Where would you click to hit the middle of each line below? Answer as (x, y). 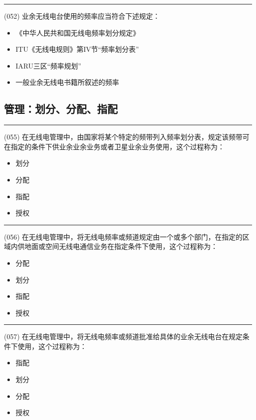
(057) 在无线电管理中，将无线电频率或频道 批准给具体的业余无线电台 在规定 (123, 336)
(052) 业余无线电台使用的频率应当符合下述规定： (82, 16)
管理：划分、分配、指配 (61, 109)
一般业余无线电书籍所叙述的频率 (67, 82)
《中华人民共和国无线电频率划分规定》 (78, 32)
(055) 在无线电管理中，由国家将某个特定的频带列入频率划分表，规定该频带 (123, 137)
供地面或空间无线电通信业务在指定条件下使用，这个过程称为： (118, 246)
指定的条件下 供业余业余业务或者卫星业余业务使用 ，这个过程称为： (117, 146)
